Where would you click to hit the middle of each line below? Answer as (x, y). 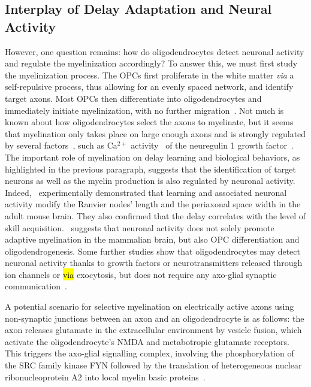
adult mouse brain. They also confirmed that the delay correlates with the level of (155, 215)
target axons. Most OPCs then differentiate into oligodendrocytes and (133, 98)
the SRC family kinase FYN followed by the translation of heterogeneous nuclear (153, 365)
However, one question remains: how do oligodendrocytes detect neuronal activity (155, 51)
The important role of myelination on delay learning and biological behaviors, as (153, 157)
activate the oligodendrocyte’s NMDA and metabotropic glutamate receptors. (147, 341)
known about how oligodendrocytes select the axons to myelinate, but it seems (149, 122)
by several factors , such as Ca (61, 145)
